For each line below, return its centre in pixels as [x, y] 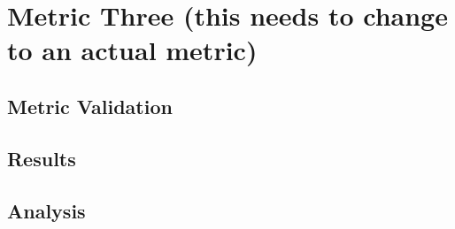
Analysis [46, 210]
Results [42, 158]
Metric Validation [90, 106]
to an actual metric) [132, 50]
